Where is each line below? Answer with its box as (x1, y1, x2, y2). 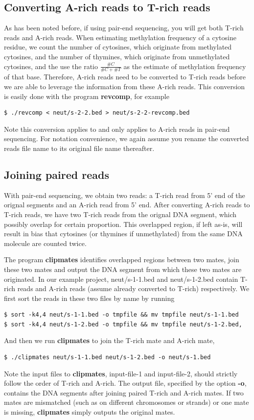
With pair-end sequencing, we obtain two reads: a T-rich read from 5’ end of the (4, 190, 245, 200)
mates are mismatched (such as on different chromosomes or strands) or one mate (4, 397, 249, 407)
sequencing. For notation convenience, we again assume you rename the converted (4, 133, 249, 144)
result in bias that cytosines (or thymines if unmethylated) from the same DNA (4, 228, 243, 239)
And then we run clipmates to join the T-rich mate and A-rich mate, (4, 335, 215, 346)
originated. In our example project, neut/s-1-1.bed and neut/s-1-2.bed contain (4, 273, 238, 284)
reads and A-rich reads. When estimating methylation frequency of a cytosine (4, 32, 236, 42)
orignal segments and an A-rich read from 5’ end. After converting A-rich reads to (4, 199, 250, 210)
